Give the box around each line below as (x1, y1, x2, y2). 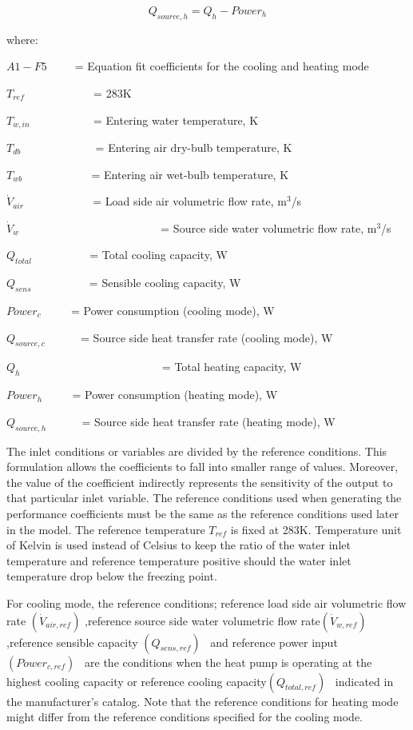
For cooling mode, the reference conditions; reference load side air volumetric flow (6, 594, 407, 611)
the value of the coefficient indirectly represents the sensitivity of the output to (6, 473, 393, 490)
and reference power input (210, 633, 338, 650)
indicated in (335, 672, 394, 689)
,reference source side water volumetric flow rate (85, 612, 320, 628)
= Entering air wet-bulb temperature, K (91, 166, 289, 182)
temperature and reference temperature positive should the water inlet (6, 552, 351, 568)
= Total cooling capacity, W (89, 246, 228, 263)
